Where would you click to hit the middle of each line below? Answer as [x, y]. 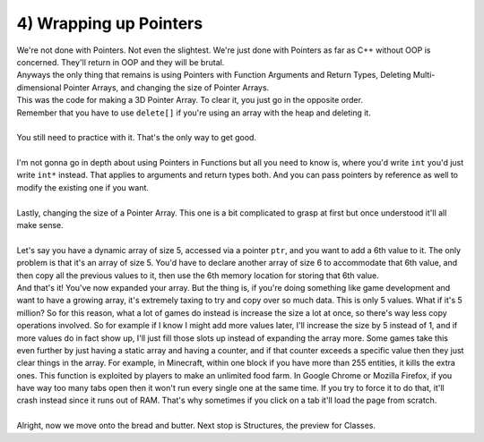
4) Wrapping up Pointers [110, 23]
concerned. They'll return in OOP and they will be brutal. [121, 62]
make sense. [40, 225]
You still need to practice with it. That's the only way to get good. [137, 138]
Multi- [424, 75]
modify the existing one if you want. [83, 187]
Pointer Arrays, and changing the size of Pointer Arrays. [166, 87]
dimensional [39, 87]
